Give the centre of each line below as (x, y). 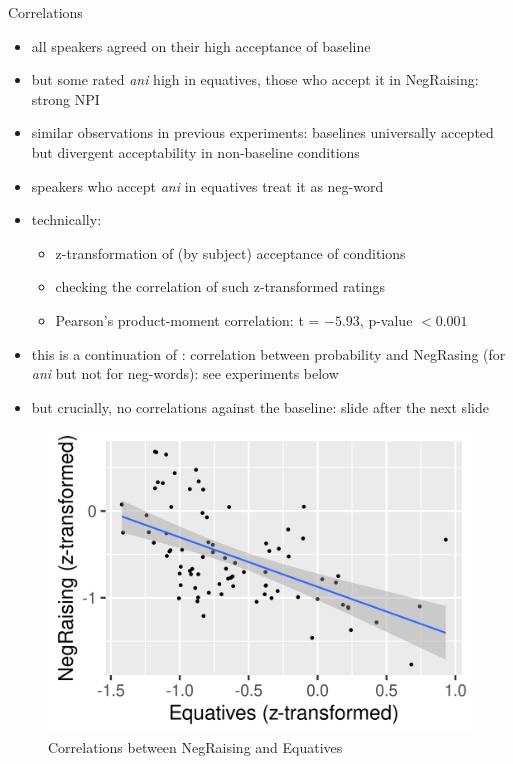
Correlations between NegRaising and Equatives (195, 747)
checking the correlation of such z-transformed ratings (220, 286)
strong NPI (65, 98)
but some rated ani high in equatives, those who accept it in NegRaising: (255, 79)
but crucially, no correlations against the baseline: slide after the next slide (260, 406)
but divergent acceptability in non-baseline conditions (195, 151)
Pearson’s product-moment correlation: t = (187, 319)
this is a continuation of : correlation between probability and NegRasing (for (268, 353)
